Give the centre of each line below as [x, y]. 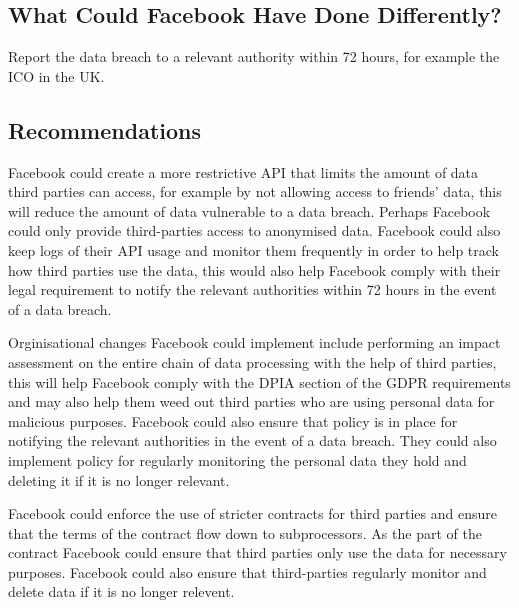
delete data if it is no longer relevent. [121, 591]
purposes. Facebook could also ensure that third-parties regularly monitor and [247, 571]
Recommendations [104, 129]
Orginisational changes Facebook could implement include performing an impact [254, 342]
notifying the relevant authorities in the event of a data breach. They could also [252, 440]
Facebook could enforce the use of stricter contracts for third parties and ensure [252, 513]
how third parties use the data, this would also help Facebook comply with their [254, 269]
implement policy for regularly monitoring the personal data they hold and [237, 459]
